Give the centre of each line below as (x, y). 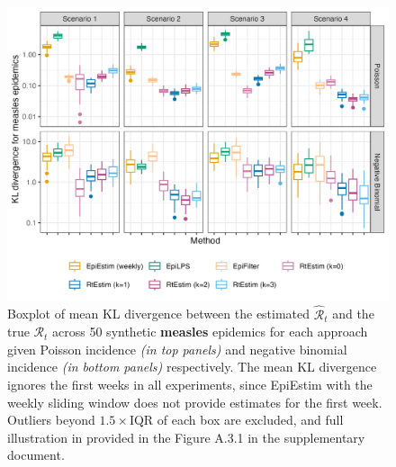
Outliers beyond (51, 420)
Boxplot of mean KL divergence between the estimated (159, 314)
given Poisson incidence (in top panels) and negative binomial (177, 349)
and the (353, 314)
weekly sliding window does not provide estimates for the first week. (195, 402)
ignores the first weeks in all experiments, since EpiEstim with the (190, 385)
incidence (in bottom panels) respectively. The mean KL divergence (192, 367)
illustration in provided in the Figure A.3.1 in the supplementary (186, 437)
